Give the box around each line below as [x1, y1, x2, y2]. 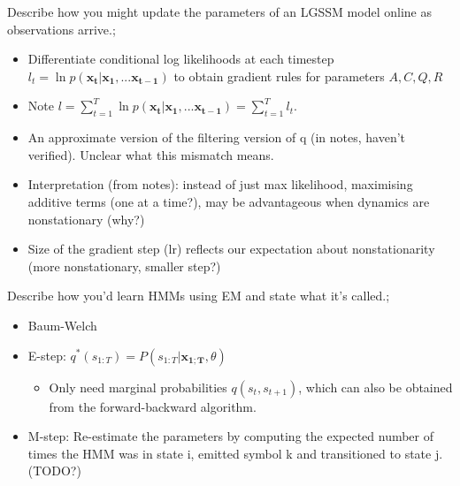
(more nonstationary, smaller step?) [27, 256, 221, 275]
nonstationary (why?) [27, 209, 145, 228]
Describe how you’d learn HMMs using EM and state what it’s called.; [7, 286, 390, 305]
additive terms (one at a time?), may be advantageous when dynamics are [27, 192, 430, 210]
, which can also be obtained [298, 377, 453, 396]
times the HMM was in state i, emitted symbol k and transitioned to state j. [27, 444, 443, 462]
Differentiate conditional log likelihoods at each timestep [27, 49, 334, 68]
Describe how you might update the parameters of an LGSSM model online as [7, 3, 432, 20]
